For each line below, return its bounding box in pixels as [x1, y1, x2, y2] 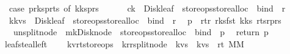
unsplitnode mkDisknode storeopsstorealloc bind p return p [13, 25, 269, 38]
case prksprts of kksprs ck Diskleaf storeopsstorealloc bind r [9, 2, 286, 14]
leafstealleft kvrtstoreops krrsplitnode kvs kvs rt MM [4, 37, 244, 50]
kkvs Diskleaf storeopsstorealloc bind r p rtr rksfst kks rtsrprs [9, 13, 281, 26]
